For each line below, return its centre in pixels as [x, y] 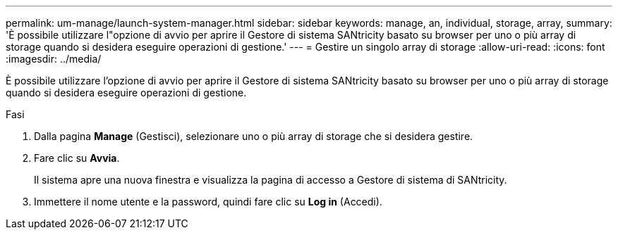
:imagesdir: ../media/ [54, 59]
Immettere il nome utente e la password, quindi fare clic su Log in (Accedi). [208, 202]
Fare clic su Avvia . [77, 158]
